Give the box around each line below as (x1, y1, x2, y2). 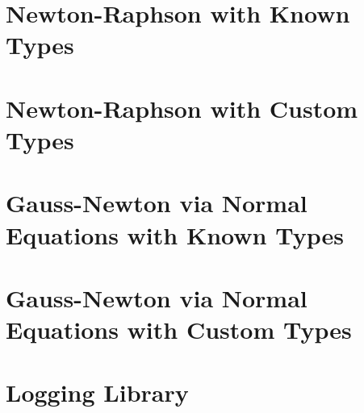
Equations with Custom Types (6, 313, 352, 346)
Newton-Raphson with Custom (6, 91, 358, 124)
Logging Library (6, 376, 189, 409)
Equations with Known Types (6, 218, 344, 251)
